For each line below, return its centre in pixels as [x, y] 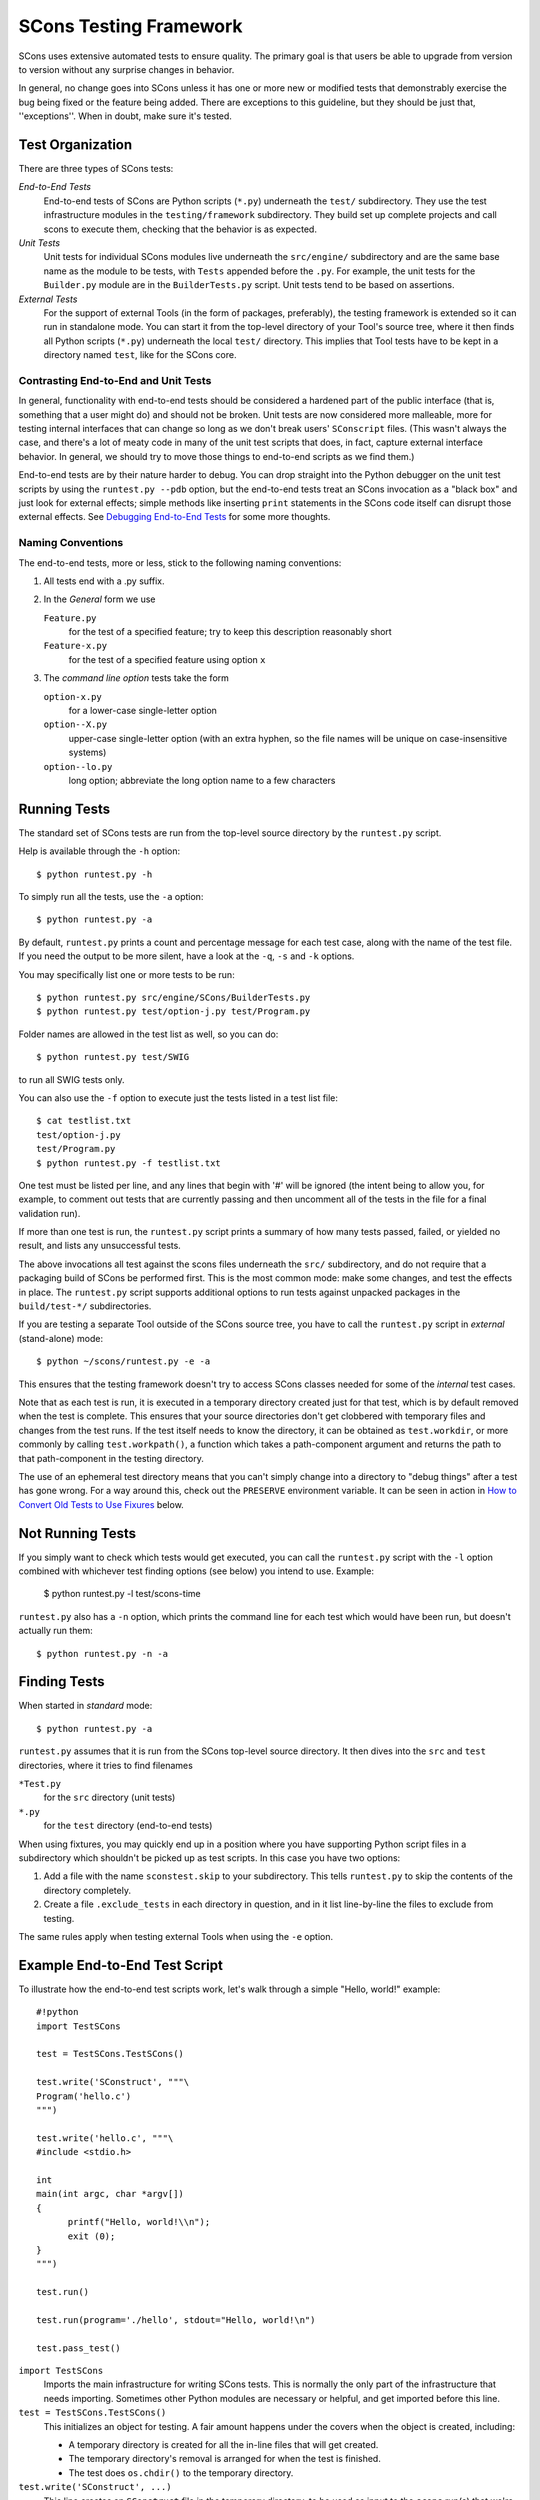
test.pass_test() [78, 2348]
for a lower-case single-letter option [142, 711]
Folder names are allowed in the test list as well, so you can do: [148, 1034]
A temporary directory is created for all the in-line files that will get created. [223, 2444]
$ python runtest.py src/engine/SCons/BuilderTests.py [173, 997]
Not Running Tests [77, 1533]
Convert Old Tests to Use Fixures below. [101, 1504]
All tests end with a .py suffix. [104, 581]
